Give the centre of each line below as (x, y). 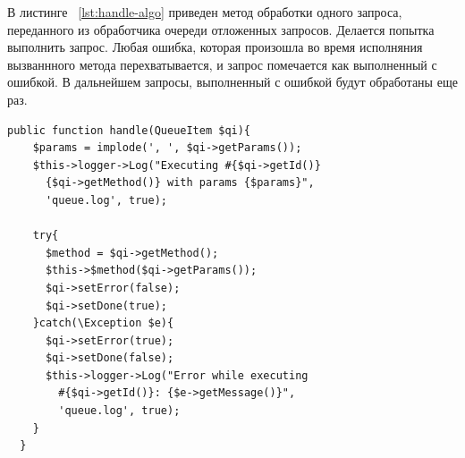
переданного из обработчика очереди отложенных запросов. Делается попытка (221, 29)
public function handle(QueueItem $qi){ (129, 130)
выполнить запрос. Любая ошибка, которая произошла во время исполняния (215, 47)
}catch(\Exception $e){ (103, 323)
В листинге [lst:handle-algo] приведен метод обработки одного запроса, (205, 12)
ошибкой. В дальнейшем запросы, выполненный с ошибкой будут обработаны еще (232, 82)
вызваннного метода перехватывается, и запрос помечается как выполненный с (222, 64)
